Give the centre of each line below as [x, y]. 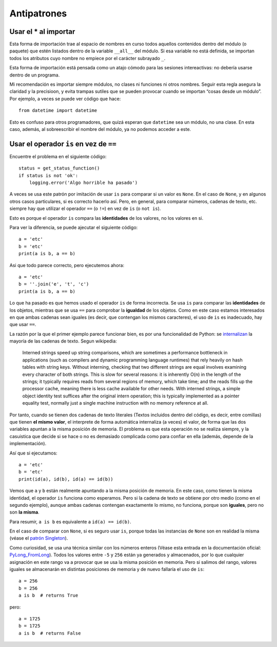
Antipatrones [38, 13]
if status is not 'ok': [48, 175]
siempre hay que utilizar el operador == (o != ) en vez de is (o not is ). [85, 208]
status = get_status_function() [59, 168]
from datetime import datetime [58, 111]
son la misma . [24, 512]
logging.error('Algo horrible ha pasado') [83, 183]
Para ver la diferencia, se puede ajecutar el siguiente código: [74, 227]
